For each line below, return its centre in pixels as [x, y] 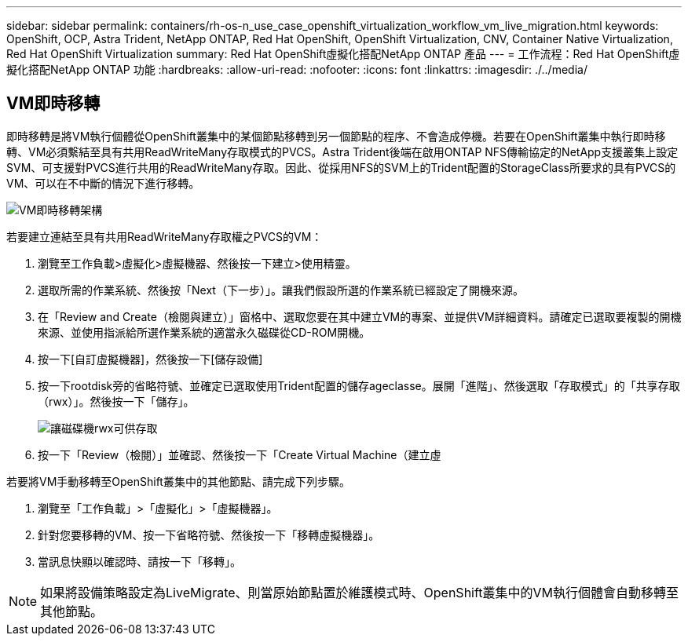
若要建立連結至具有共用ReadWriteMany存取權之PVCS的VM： [165, 236]
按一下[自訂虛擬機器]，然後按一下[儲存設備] [150, 359]
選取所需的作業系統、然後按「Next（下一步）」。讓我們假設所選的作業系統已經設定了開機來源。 [281, 290]
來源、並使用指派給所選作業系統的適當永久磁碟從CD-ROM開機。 [204, 332]
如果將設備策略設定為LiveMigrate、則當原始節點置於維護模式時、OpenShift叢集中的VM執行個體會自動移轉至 [360, 592]
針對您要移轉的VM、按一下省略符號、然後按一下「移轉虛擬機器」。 [209, 534]
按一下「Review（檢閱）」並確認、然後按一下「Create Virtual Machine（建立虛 [240, 454]
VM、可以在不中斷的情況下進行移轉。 [103, 183]
